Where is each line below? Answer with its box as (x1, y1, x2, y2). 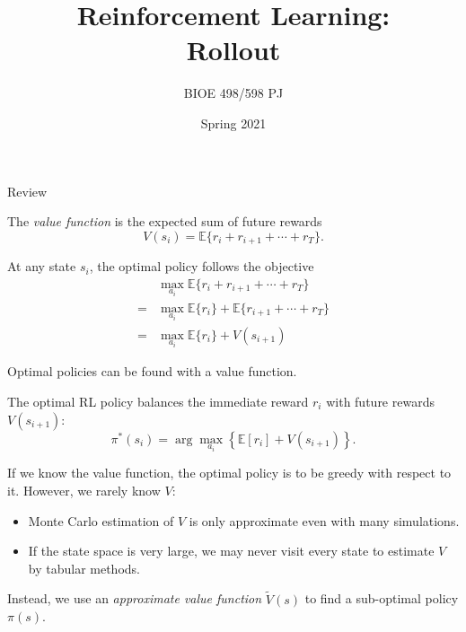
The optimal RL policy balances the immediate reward (7, 392, 309, 410)
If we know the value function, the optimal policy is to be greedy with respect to (7, 463, 452, 482)
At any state (7, 257, 76, 276)
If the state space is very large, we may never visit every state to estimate (28, 541, 435, 560)
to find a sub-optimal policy (304, 589, 459, 608)
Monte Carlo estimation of (28, 511, 174, 530)
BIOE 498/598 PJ (183, 83, 284, 102)
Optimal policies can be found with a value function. (7, 362, 297, 381)
